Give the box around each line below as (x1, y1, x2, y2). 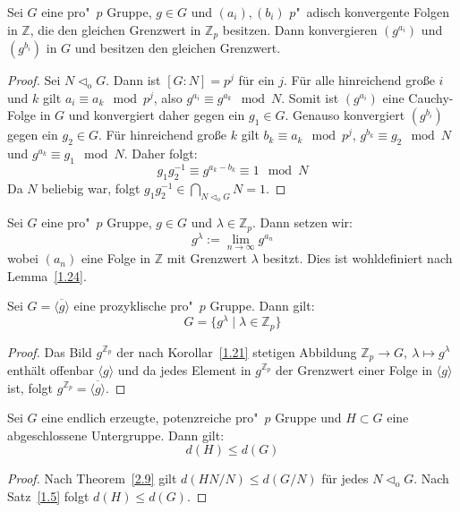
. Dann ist (106, 71, 161, 90)
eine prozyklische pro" (73, 296, 193, 315)
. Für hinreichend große (98, 125, 227, 144)
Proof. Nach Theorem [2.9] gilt (7, 469, 177, 488)
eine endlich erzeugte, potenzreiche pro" (41, 408, 259, 427)
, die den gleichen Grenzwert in (30, 20, 201, 38)
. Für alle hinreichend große (284, 71, 435, 90)
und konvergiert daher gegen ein (68, 106, 245, 124)
